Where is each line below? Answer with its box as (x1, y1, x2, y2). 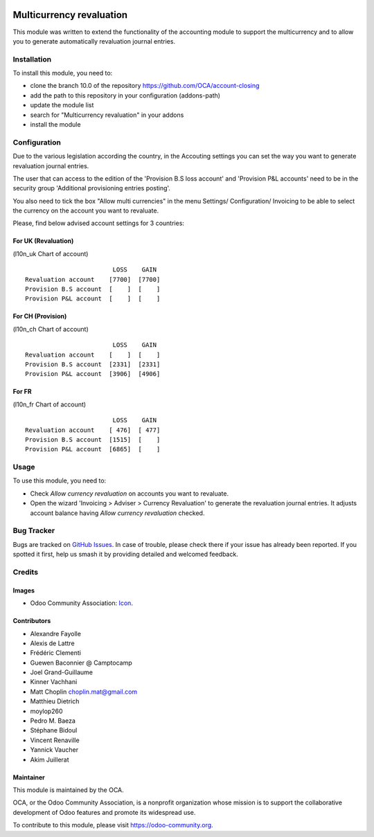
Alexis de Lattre (30, 639, 75, 647)
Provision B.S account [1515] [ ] (25, 435, 161, 443)
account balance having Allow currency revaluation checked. (30, 509, 205, 517)
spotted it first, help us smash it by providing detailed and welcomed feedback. (12, 550, 238, 559)
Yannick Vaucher (30, 746, 79, 754)
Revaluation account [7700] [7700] (25, 276, 161, 283)
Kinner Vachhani (30, 678, 78, 686)
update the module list (30, 101, 94, 109)
